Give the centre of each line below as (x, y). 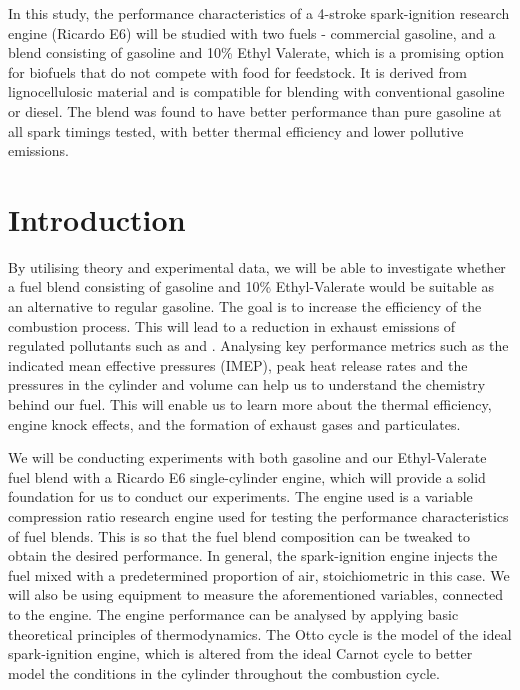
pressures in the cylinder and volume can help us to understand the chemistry (247, 384)
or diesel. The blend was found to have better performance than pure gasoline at (255, 110)
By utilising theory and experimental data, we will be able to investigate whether (257, 266)
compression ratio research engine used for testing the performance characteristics (258, 516)
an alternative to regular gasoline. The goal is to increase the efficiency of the (245, 306)
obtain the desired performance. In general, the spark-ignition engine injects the (253, 555)
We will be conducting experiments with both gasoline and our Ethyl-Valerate (247, 457)
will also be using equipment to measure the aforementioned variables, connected (256, 594)
